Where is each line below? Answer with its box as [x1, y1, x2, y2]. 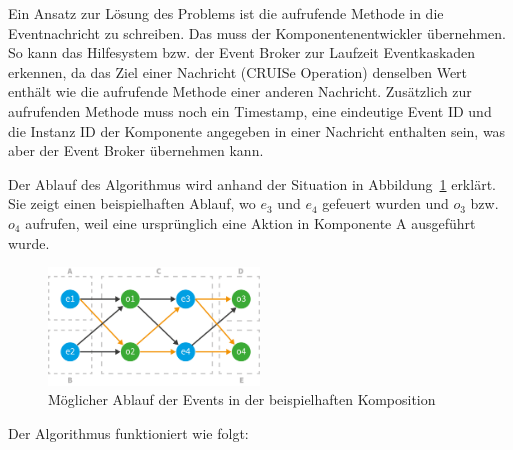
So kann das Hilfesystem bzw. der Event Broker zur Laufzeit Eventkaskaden [8, 42, 476, 63]
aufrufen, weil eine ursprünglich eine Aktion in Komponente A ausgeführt [25, 212, 476, 233]
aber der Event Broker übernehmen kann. [8, 140, 264, 161]
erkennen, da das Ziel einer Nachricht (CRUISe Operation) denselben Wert [8, 61, 468, 82]
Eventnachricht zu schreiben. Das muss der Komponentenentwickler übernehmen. [8, 22, 506, 43]
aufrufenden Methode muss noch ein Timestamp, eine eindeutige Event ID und [8, 100, 492, 121]
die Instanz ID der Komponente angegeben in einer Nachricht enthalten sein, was [8, 120, 506, 141]
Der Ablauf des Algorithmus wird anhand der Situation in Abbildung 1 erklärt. [8, 173, 496, 194]
